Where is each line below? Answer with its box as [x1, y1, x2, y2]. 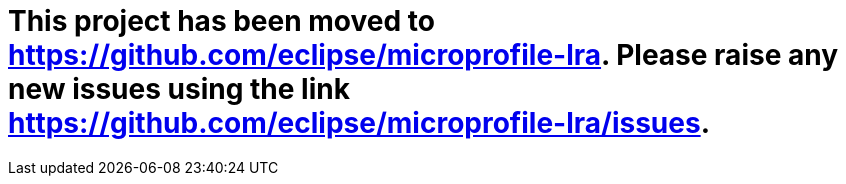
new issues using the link [8, 72, 350, 106]
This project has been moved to [8, 4, 435, 38]
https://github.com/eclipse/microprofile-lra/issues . [8, 106, 711, 140]
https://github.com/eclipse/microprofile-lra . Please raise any [8, 38, 839, 72]
